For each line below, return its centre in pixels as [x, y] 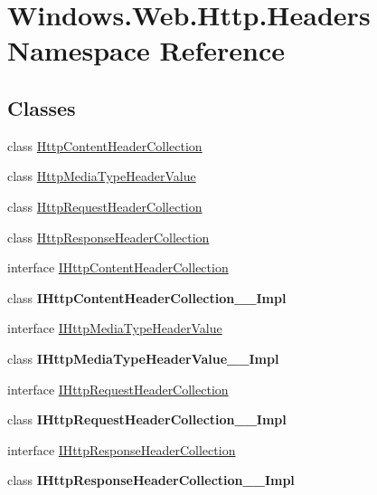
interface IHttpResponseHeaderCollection [122, 449]
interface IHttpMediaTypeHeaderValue [115, 328]
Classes [42, 107]
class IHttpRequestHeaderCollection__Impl [147, 419]
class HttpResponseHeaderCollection [108, 237]
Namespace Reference [146, 50]
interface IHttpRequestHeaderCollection [118, 389]
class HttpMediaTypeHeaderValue [102, 176]
